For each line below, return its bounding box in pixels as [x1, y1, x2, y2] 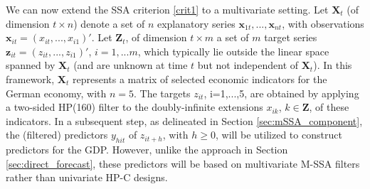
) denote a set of [73, 16, 145, 31]
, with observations [282, 16, 364, 31]
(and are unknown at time [73, 58, 188, 72]
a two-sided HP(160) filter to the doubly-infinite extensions [6, 99, 263, 114]
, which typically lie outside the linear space [137, 43, 329, 58]
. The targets [134, 85, 191, 100]
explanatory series [157, 16, 236, 31]
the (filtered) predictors [6, 127, 108, 142]
